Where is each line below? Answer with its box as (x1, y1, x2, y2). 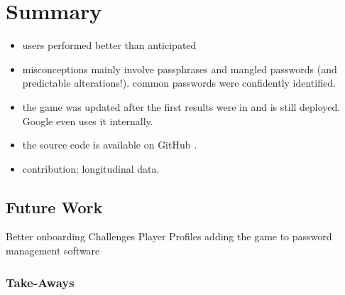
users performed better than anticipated (22, 38, 197, 53)
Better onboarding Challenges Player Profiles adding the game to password (6, 229, 332, 244)
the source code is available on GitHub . (22, 137, 197, 152)
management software (6, 243, 100, 258)
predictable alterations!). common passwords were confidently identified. (22, 75, 336, 90)
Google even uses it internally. (22, 113, 153, 128)
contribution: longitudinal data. (22, 161, 160, 176)
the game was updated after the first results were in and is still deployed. (22, 99, 341, 114)
